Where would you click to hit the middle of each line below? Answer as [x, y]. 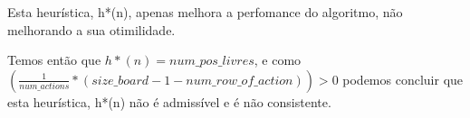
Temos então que [54, 60]
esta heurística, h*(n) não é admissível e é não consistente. [169, 101]
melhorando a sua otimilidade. [91, 29]
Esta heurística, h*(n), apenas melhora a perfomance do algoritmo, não [205, 12]
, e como [278, 60]
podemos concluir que [403, 79]
